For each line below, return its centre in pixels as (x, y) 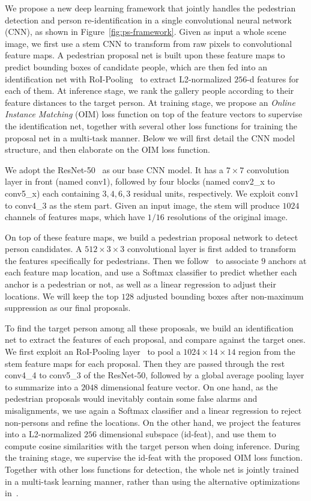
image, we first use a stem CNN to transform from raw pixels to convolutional (149, 43)
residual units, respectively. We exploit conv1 (216, 193)
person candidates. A (44, 249)
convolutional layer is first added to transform (211, 249)
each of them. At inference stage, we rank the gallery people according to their (149, 91)
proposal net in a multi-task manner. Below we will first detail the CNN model (150, 137)
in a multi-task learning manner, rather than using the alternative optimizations (152, 481)
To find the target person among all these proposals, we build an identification (149, 327)
